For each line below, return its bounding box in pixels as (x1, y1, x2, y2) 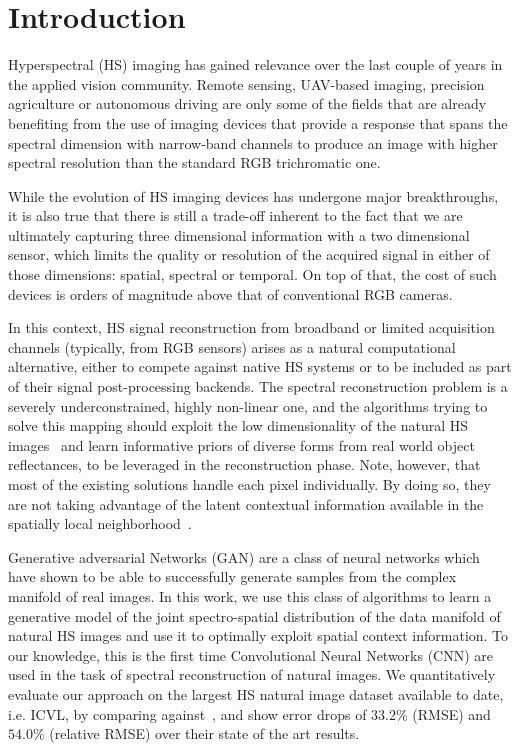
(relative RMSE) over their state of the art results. (49, 723, 360, 744)
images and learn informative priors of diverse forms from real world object (8, 434, 475, 455)
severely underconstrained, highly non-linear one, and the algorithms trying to (8, 395, 488, 416)
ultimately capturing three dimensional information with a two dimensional (8, 224, 470, 245)
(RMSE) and (412, 703, 491, 724)
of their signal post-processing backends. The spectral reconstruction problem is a (8, 376, 508, 397)
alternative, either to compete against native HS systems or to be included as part (8, 356, 512, 377)
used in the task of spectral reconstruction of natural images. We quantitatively (8, 664, 496, 685)
